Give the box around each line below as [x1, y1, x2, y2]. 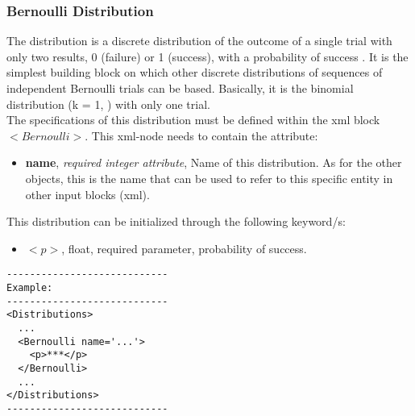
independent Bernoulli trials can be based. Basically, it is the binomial [6, 80, 354, 96]
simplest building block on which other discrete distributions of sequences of [6, 64, 383, 81]
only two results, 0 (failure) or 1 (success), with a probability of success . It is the [6, 48, 409, 64]
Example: [6, 282, 53, 293]
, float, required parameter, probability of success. [61, 239, 307, 256]
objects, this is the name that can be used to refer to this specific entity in [25, 169, 393, 186]
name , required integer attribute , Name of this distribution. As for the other [25, 154, 402, 171]
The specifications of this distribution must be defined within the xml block [6, 111, 380, 128]
